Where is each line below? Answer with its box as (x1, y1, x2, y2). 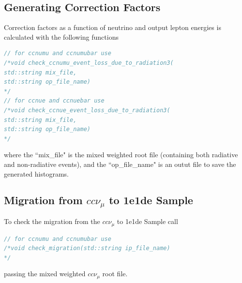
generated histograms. (4, 168, 69, 179)
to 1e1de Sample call (117, 216, 178, 226)
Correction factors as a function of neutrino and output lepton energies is (4, 22, 221, 32)
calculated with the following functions (4, 31, 119, 42)
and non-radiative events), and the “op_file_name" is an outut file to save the (4, 159, 236, 169)
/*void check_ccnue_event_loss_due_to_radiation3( (4, 106, 170, 114)
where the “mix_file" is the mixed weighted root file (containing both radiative (4, 149, 238, 160)
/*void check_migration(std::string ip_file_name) (4, 245, 170, 252)
